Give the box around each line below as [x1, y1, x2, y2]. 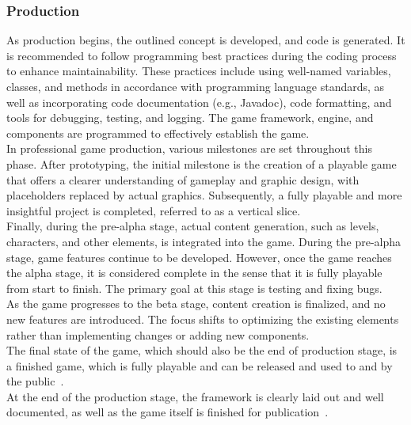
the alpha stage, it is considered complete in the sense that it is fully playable [6, 264, 382, 281]
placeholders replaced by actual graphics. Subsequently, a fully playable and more [6, 187, 402, 203]
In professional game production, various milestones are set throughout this [6, 140, 372, 157]
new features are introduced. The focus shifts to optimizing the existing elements [6, 310, 399, 327]
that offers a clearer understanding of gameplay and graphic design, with [6, 171, 360, 188]
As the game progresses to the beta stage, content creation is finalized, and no [6, 295, 386, 312]
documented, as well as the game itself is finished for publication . [6, 404, 329, 420]
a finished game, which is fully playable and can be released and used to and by [6, 357, 393, 374]
